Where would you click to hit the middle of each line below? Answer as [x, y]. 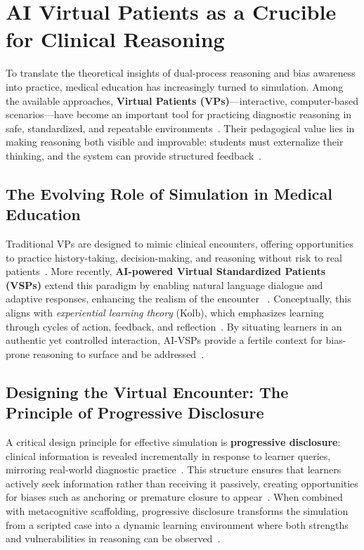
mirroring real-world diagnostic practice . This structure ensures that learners [174, 469]
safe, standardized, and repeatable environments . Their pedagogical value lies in [180, 128]
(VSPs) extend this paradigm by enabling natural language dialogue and [164, 284]
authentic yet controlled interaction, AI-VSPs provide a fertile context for [164, 340]
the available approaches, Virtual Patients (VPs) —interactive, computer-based [182, 100]
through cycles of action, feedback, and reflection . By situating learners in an [174, 326]
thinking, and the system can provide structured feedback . [134, 155]
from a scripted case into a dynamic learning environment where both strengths [177, 524]
